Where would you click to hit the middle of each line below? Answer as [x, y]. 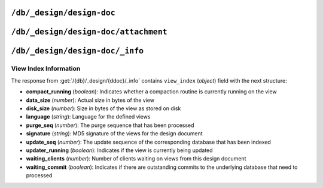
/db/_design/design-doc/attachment [89, 32]
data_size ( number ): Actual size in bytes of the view [90, 100]
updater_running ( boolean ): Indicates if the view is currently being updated [119, 150]
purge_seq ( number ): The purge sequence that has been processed [110, 125]
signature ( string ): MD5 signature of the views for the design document [114, 134]
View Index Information [46, 69]
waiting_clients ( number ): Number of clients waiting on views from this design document [136, 159]
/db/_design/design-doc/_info [77, 51]
